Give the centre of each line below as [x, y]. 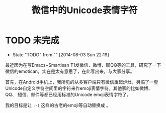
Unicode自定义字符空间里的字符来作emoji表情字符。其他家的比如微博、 [79, 88]
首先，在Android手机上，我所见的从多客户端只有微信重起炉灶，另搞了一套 [82, 82]
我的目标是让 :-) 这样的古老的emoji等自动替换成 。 [58, 105]
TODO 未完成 [32, 40]
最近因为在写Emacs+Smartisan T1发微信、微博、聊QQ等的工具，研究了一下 [83, 65]
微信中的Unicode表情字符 [85, 10]
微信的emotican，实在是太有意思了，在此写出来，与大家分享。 [70, 71]
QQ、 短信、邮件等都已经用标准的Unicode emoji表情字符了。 [68, 94]
